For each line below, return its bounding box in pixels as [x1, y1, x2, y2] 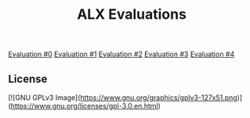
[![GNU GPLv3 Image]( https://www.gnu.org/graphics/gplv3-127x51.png [8, 93, 237, 102]
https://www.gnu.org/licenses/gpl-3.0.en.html [10, 102, 158, 110]
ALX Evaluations [77, 5, 187, 23]
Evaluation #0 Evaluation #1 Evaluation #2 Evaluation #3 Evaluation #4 [8, 49, 235, 59]
